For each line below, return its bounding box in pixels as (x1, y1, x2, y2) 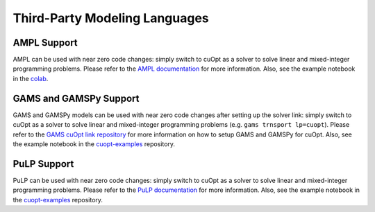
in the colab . (12, 74, 49, 82)
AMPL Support (12, 37, 78, 48)
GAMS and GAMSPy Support (12, 92, 140, 104)
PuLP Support (12, 158, 74, 170)
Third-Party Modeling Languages (12, 10, 209, 26)
